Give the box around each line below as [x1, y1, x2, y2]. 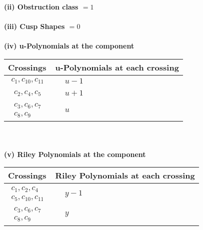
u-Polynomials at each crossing [55, 61, 179, 73]
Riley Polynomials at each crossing [55, 169, 195, 181]
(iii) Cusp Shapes [4, 21, 65, 31]
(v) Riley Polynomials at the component [4, 148, 146, 159]
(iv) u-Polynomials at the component [4, 40, 134, 51]
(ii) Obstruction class [4, 1, 78, 11]
